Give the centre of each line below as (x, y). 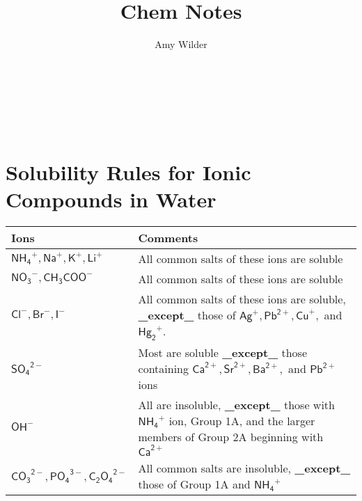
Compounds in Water (111, 199)
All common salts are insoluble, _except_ (244, 468)
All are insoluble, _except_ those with (236, 405)
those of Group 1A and (194, 484)
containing (164, 368)
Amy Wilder (181, 44)
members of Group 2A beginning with (231, 437)
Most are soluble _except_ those (223, 352)
